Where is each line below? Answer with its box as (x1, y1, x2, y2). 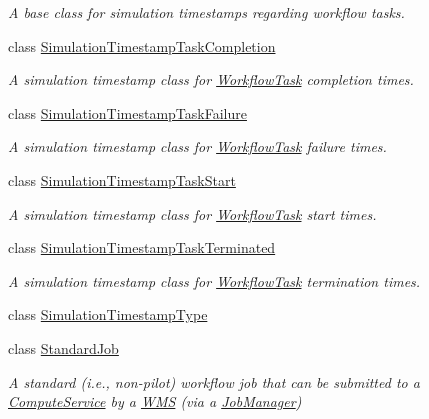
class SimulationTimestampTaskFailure (8, 102, 247, 123)
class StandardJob (8, 337, 119, 358)
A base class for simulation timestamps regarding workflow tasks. (8, 2, 405, 22)
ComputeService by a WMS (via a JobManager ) (8, 391, 302, 412)
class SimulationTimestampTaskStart (8, 169, 236, 190)
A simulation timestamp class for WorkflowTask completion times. (8, 69, 414, 90)
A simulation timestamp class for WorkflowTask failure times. (8, 136, 387, 157)
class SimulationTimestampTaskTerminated (8, 237, 276, 258)
